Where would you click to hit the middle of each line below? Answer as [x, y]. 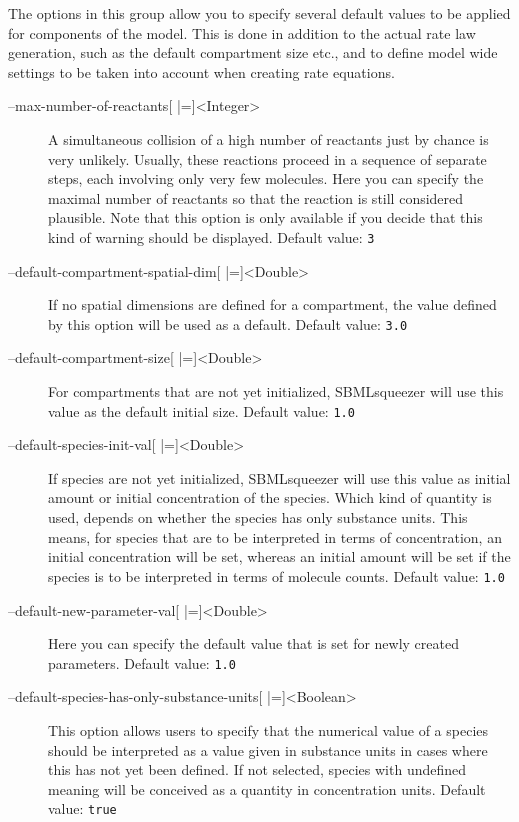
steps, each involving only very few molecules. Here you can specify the [266, 178]
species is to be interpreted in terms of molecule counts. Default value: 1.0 [276, 575]
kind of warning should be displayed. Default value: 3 [211, 236]
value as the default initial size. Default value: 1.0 [201, 410]
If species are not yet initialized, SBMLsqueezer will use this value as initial [279, 477]
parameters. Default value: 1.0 [142, 662]
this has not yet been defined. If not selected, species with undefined [257, 769]
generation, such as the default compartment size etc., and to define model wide [253, 52]
